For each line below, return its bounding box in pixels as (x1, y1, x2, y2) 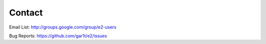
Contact (9, 7, 43, 18)
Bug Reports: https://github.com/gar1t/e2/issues (9, 33, 107, 39)
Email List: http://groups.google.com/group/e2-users (9, 24, 117, 30)
